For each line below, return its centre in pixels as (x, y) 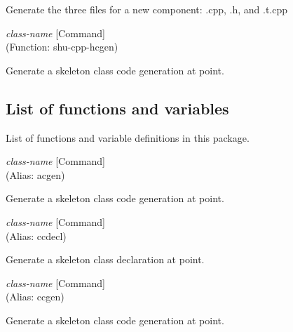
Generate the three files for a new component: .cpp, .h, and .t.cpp (147, 9)
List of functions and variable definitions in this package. (128, 137)
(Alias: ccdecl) (36, 235)
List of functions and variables (117, 108)
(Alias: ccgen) (35, 297)
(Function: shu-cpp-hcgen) (62, 47)
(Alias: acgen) (35, 174)
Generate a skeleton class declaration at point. (105, 259)
